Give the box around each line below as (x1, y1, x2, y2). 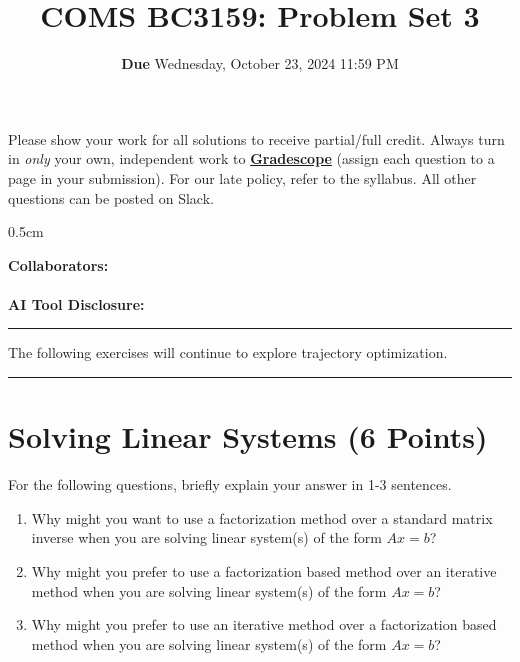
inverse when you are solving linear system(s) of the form (31, 527, 382, 548)
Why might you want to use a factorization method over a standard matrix (31, 507, 493, 528)
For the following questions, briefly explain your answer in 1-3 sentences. (8, 474, 452, 495)
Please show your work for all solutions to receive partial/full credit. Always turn (8, 128, 505, 149)
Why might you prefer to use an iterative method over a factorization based (31, 614, 497, 635)
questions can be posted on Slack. (8, 187, 214, 208)
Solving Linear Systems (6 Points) (8, 416, 488, 457)
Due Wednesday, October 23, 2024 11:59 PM (121, 53, 399, 74)
